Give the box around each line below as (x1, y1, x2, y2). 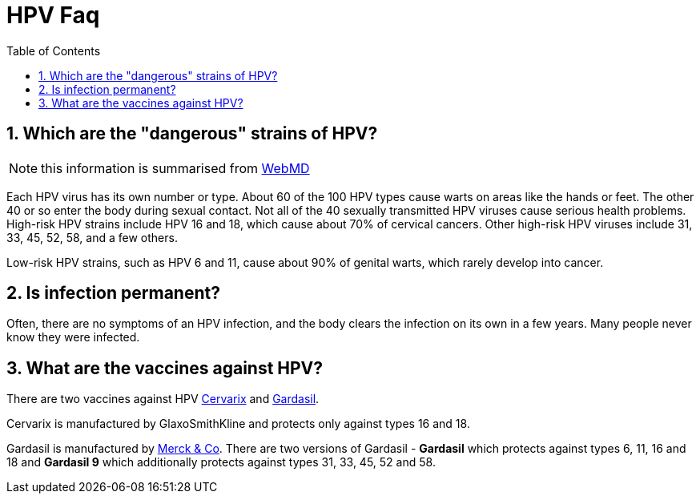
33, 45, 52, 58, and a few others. (6, 230, 178, 244)
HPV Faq (6, 2, 100, 29)
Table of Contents (6, 43, 101, 58)
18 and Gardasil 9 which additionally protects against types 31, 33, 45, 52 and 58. (6, 455, 436, 470)
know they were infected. (6, 330, 140, 345)
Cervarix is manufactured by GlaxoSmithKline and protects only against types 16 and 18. (6, 417, 470, 431)
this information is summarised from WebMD (41, 159, 310, 176)
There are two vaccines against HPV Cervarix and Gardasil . (6, 392, 320, 406)
